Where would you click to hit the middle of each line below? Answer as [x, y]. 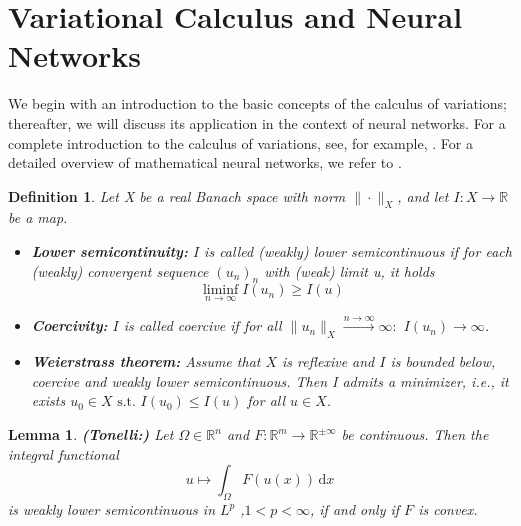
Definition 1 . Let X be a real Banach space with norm [177, 195]
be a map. [38, 217]
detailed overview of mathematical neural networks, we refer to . [205, 162]
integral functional [63, 453]
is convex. [448, 509]
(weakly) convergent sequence [120, 270]
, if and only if [354, 509]
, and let [423, 195]
